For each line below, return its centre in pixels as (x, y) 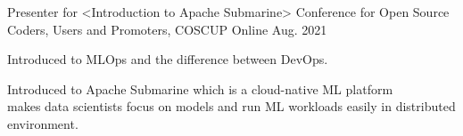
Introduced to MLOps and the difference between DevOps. (168, 59)
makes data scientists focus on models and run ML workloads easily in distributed (231, 106)
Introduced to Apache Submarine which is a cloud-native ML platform (200, 88)
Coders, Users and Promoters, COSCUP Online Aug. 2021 (167, 29)
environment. (43, 123)
